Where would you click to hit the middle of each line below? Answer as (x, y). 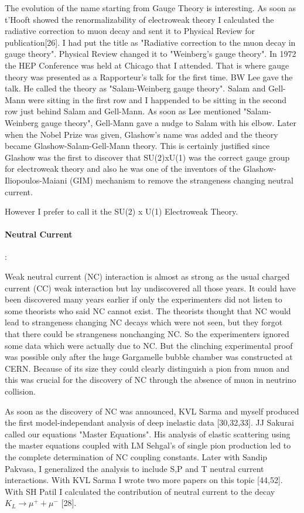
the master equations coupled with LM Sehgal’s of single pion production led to (148, 445)
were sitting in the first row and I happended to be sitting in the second (158, 99)
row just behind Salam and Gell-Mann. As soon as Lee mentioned (123, 111)
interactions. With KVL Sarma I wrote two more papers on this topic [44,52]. (144, 480)
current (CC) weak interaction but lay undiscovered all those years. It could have (151, 288)
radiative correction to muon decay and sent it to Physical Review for (130, 31)
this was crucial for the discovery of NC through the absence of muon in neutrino (151, 380)
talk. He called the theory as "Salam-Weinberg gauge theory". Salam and (135, 88)
